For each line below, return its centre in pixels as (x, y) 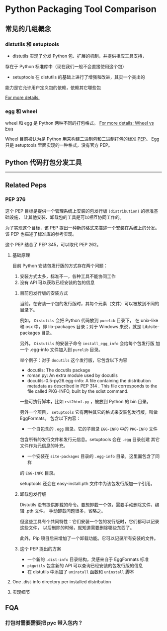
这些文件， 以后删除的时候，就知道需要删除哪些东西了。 (77, 528)
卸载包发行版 (33, 494)
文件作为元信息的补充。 (44, 446)
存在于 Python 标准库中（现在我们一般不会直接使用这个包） (66, 66)
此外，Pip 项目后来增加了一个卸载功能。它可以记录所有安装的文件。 (89, 538)
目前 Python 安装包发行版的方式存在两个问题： (60, 266)
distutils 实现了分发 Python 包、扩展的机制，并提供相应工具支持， (80, 56)
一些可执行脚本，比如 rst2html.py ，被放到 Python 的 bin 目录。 (85, 401)
